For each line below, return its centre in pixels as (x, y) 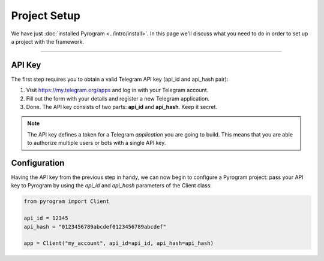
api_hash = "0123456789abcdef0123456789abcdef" (95, 227)
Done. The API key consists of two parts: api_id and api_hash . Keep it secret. (122, 107)
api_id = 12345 (46, 218)
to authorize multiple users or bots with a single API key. (97, 143)
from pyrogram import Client (67, 201)
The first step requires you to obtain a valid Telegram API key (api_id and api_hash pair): (120, 79)
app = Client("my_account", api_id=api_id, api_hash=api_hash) (119, 243)
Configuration (38, 163)
